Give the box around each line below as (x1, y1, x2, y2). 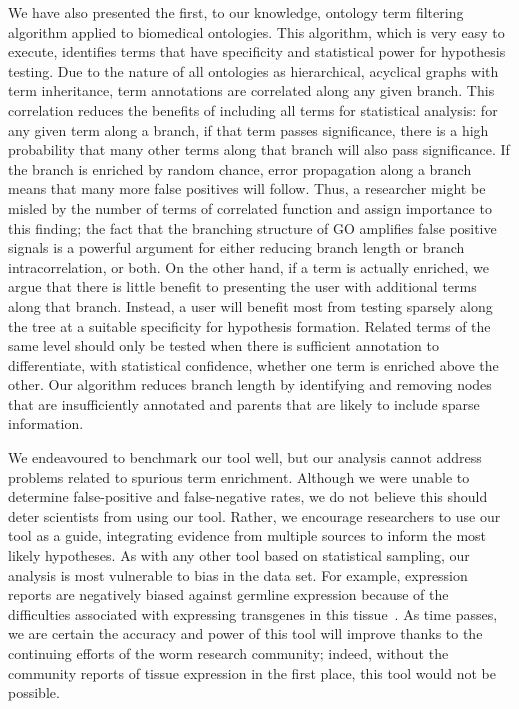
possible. (8, 682, 60, 703)
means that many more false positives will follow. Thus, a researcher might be (8, 178, 486, 199)
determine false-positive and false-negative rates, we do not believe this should (8, 486, 488, 507)
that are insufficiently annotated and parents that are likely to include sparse (8, 393, 480, 414)
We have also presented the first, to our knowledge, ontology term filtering (8, 2, 464, 22)
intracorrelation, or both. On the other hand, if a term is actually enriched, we (8, 256, 490, 277)
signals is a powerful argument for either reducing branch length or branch (8, 237, 465, 258)
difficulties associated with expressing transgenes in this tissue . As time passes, (8, 603, 498, 624)
